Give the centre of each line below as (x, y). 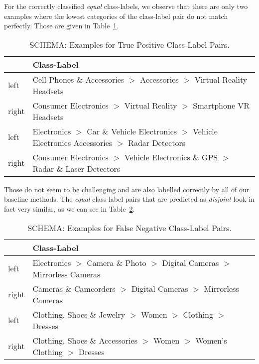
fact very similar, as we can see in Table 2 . (69, 208)
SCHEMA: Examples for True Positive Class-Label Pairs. (129, 44)
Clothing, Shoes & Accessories (85, 340)
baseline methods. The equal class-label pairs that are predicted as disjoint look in (129, 199)
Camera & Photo (117, 262)
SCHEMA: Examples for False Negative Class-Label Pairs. (129, 228)
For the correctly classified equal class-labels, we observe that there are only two (126, 6)
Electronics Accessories (72, 142)
